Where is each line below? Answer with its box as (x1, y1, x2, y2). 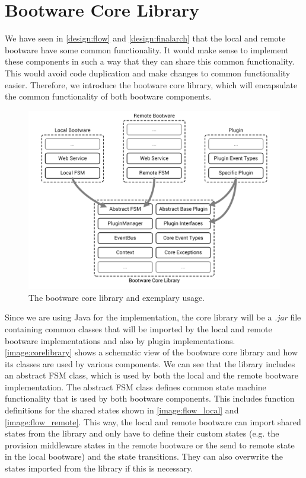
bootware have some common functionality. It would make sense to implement (5, 43, 289, 56)
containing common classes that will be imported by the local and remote (5, 322, 272, 335)
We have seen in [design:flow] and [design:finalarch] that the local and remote (5, 32, 286, 44)
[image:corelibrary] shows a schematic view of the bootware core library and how (5, 346, 298, 358)
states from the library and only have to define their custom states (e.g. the (5, 427, 279, 439)
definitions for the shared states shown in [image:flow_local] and (5, 404, 239, 416)
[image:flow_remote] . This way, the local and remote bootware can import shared (5, 415, 301, 428)
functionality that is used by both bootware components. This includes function (5, 392, 295, 405)
